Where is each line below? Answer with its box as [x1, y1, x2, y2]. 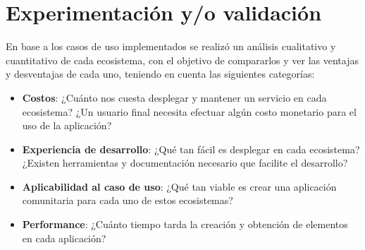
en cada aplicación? [22, 230, 106, 245]
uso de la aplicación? [22, 118, 112, 133]
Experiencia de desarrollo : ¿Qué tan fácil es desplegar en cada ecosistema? [22, 141, 360, 156]
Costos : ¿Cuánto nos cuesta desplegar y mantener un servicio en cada [22, 90, 327, 105]
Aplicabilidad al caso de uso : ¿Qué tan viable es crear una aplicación [22, 179, 337, 194]
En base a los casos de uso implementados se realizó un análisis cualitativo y [6, 39, 336, 54]
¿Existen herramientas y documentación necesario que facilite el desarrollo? [22, 155, 348, 170]
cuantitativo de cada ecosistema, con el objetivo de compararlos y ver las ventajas [6, 52, 359, 67]
